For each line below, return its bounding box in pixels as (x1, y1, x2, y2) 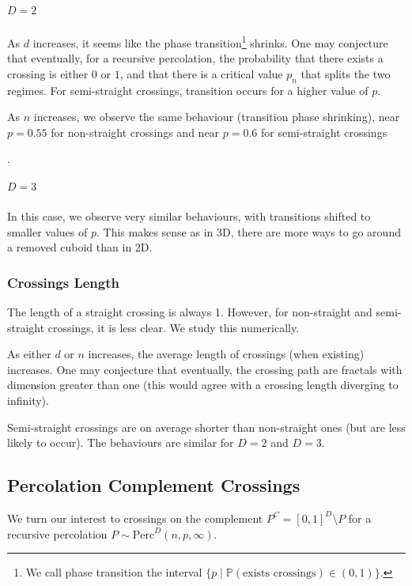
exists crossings (243, 568, 316, 580)
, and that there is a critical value (119, 65, 283, 81)
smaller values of (7, 223, 88, 240)
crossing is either (7, 65, 89, 81)
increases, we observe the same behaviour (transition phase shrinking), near (33, 108, 400, 125)
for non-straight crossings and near (51, 123, 220, 140)
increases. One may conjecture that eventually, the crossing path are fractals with (7, 361, 403, 377)
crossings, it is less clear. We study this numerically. (47, 319, 300, 335)
